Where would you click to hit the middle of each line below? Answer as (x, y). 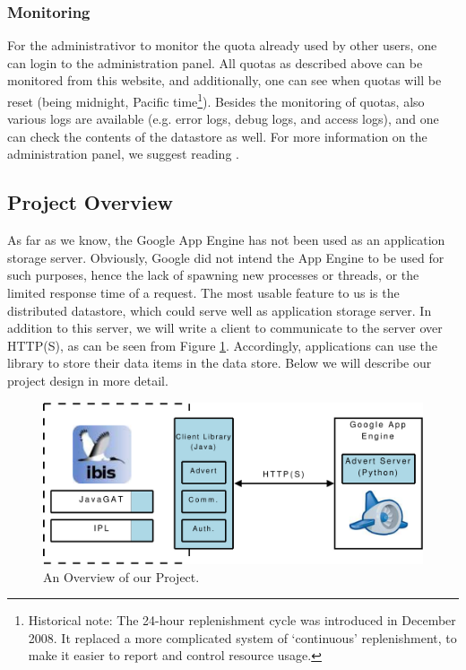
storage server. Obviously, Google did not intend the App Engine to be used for (226, 257)
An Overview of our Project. (121, 576)
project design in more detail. (88, 380)
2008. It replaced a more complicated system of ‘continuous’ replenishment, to (242, 637)
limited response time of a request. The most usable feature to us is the (203, 293)
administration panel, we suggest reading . (123, 154)
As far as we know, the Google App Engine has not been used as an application (226, 240)
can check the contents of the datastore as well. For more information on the (217, 136)
